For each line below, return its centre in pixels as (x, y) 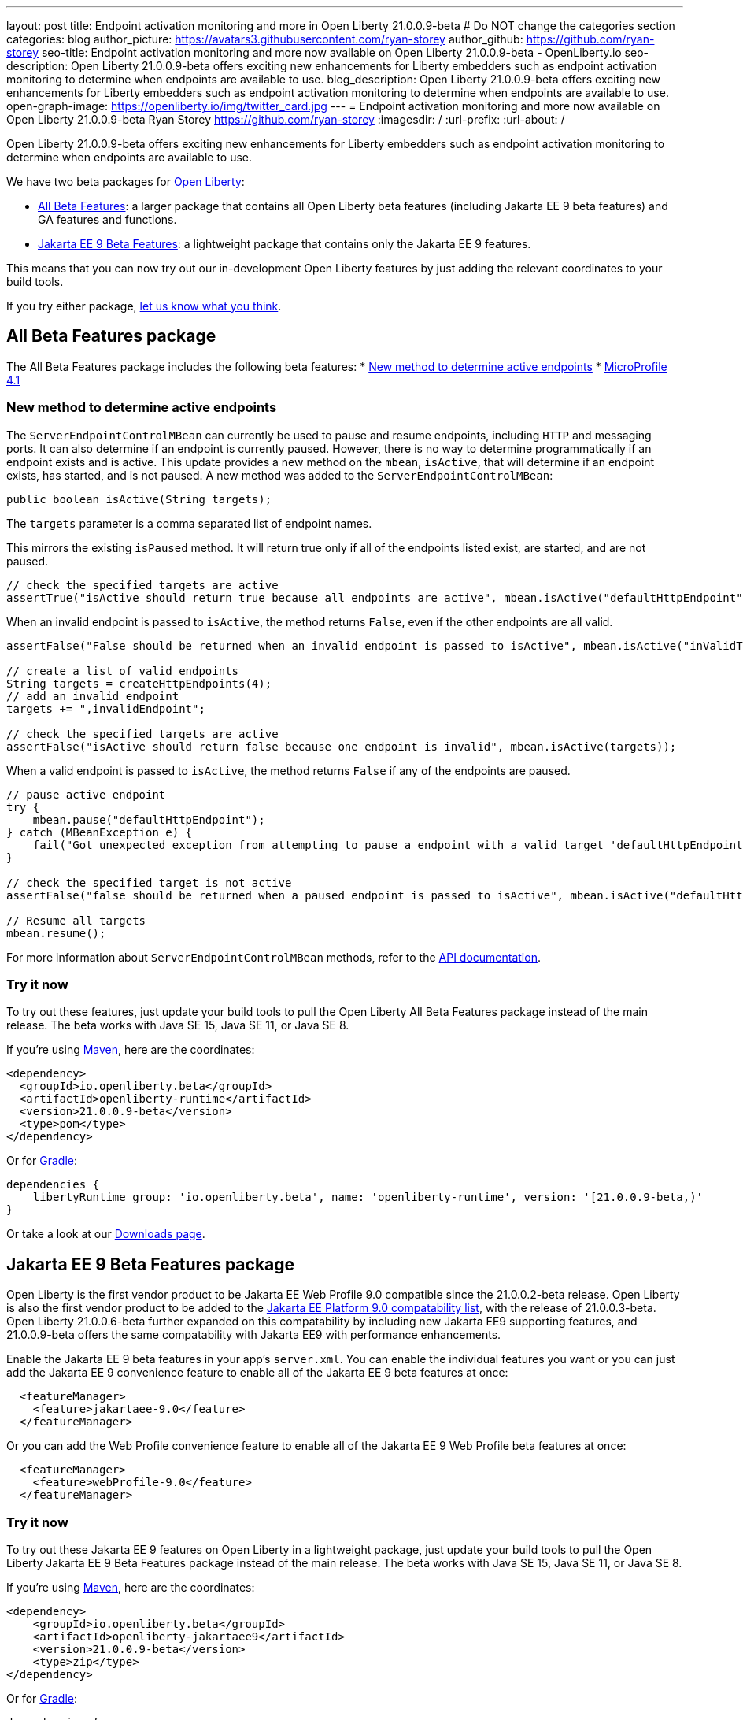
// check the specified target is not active (149, 882)
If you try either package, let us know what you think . (144, 306)
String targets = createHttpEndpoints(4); (139, 683)
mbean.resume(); (56, 933)
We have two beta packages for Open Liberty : (126, 182)
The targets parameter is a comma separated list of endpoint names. (189, 523)
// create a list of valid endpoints (123, 671)
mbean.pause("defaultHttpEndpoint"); (149, 819)
